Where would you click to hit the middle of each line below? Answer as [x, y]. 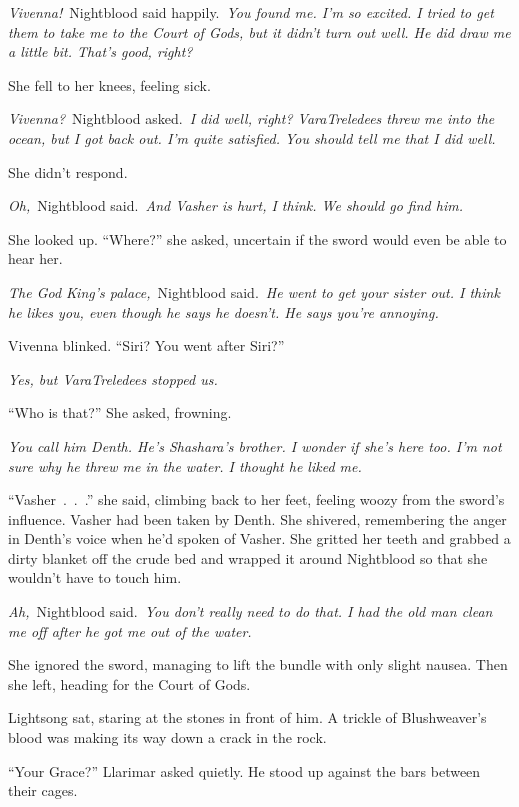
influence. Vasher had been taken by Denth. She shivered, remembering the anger [257, 518]
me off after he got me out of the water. [130, 630]
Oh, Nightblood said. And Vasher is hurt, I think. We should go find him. [235, 205]
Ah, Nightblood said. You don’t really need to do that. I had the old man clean [250, 611]
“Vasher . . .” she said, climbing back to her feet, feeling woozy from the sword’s [256, 499]
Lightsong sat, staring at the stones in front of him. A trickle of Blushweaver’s [247, 717]
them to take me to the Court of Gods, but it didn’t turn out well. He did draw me [259, 31]
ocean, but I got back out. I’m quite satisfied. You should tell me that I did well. [252, 137]
